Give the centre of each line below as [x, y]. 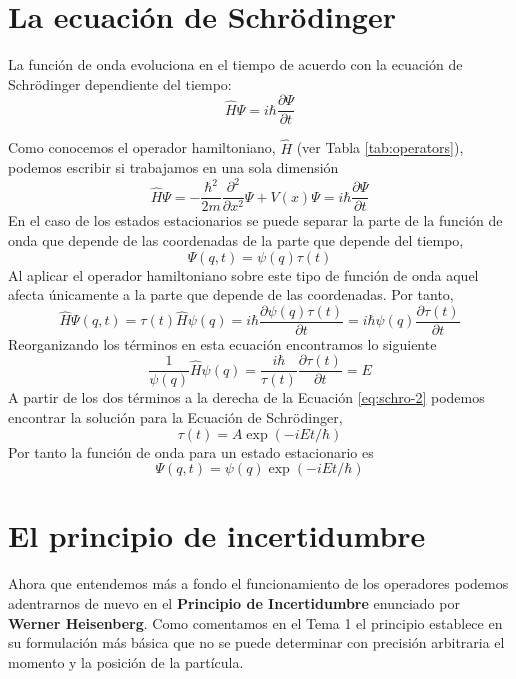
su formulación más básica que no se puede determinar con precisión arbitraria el [256, 642]
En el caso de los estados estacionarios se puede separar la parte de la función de [255, 220]
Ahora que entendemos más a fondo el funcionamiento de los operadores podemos [258, 583]
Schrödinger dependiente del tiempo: [120, 83]
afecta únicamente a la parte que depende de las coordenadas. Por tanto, [231, 294]
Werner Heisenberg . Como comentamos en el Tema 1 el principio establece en [255, 622]
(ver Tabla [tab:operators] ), [380, 147]
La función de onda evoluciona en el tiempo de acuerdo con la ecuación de [235, 64]
